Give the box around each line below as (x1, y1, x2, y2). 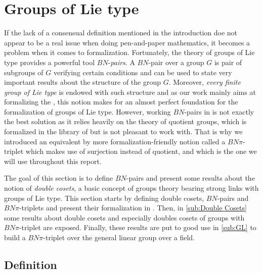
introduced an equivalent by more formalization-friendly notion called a (4, 136, 226, 146)
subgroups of (4, 67, 43, 77)
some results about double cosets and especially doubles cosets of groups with (4, 212, 245, 223)
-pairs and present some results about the (126, 173, 255, 183)
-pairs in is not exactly (184, 106, 254, 117)
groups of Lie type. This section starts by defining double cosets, (4, 192, 204, 203)
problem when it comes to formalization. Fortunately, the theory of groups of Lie (4, 47, 255, 58)
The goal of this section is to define (4, 173, 113, 183)
